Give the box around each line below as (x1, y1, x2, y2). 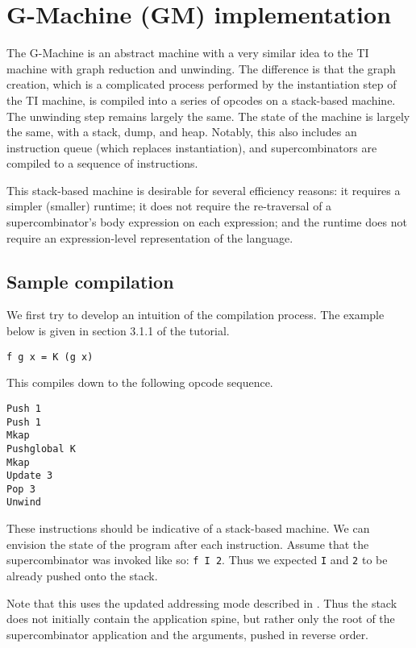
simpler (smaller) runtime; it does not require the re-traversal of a (6, 197, 332, 214)
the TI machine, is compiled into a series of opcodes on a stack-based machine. (6, 91, 396, 108)
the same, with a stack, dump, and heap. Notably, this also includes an (6, 123, 357, 140)
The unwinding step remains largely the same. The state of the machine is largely (6, 107, 410, 124)
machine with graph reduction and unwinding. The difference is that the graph (6, 60, 396, 77)
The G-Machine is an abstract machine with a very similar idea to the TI (6, 44, 369, 61)
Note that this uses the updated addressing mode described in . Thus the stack (6, 594, 397, 611)
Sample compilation (6, 268, 174, 293)
